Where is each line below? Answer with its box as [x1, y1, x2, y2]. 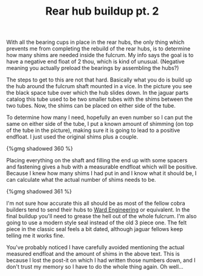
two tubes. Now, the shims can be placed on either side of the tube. [6, 102, 176, 109]
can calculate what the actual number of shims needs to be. [6, 176, 156, 184]
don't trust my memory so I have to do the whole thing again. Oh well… [6, 263, 184, 271]
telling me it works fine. [6, 232, 65, 240]
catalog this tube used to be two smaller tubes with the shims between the [6, 95, 193, 103]
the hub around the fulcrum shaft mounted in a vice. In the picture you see [6, 83, 193, 90]
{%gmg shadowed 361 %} [6, 188, 72, 195]
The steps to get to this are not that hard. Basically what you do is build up [6, 76, 193, 83]
